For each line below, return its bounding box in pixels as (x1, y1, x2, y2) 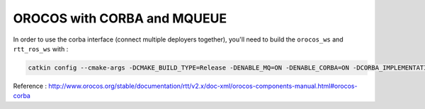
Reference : (13, 82, 47, 90)
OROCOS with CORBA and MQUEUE (13, 11, 227, 26)
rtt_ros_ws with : (13, 44, 69, 53)
